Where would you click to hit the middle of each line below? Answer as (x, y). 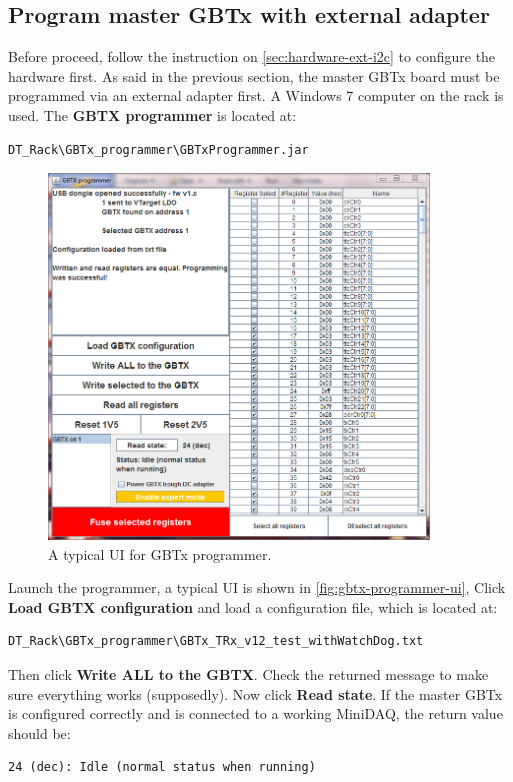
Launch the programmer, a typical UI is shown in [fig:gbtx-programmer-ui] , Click (257, 587)
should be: (39, 732)
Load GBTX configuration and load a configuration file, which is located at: (253, 606)
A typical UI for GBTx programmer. (160, 553)
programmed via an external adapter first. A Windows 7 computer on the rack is (256, 95)
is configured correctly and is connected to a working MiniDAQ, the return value (255, 713)
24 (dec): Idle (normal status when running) (162, 767)
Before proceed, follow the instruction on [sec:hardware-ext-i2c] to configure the (252, 56)
